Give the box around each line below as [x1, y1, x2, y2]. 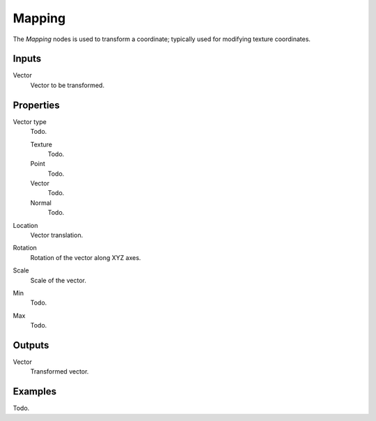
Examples [13, 385, 57, 397]
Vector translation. [30, 231, 84, 240]
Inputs [13, 53, 42, 65]
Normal [30, 199, 52, 207]
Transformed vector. [30, 367, 89, 376]
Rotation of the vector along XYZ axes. [30, 253, 141, 261]
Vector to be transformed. [30, 81, 104, 89]
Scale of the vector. [30, 276, 86, 284]
